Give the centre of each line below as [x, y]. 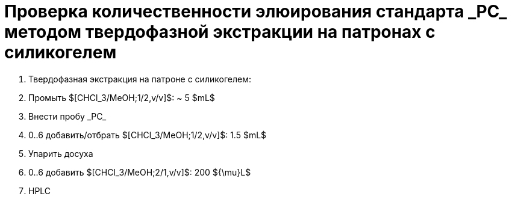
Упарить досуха [61, 153]
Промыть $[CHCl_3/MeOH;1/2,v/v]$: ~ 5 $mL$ [122, 97]
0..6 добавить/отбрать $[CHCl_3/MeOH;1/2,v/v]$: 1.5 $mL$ [148, 135]
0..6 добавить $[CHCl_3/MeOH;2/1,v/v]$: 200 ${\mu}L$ [140, 172]
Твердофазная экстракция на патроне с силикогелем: [140, 79]
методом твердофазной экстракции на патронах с [220, 32]
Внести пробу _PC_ [67, 116]
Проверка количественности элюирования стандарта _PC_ [256, 11]
